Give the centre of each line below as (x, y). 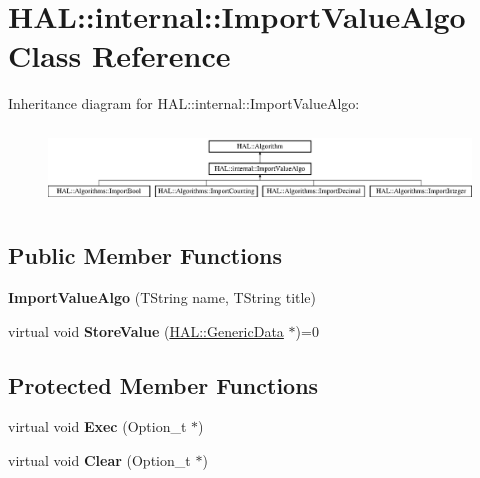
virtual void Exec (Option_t (97, 426)
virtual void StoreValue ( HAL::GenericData (146, 330)
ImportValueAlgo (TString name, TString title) (162, 297)
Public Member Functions (145, 255)
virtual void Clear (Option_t (99, 460)
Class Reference (119, 55)
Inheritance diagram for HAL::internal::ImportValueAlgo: (184, 103)
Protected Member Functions (163, 384)
